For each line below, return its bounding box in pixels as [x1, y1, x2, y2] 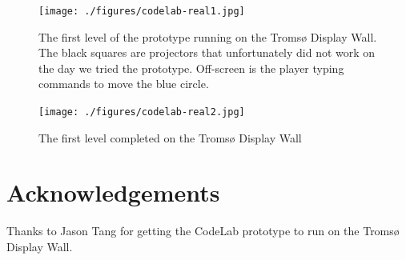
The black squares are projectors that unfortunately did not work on [38, 44, 376, 61]
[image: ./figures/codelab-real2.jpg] [38, 106, 245, 118]
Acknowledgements [6, 176, 220, 209]
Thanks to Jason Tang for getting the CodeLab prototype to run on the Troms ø [6, 222, 400, 239]
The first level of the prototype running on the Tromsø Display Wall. [38, 28, 377, 45]
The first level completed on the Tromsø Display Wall [38, 129, 302, 146]
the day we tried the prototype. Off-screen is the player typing [38, 59, 344, 76]
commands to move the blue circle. [38, 75, 209, 92]
